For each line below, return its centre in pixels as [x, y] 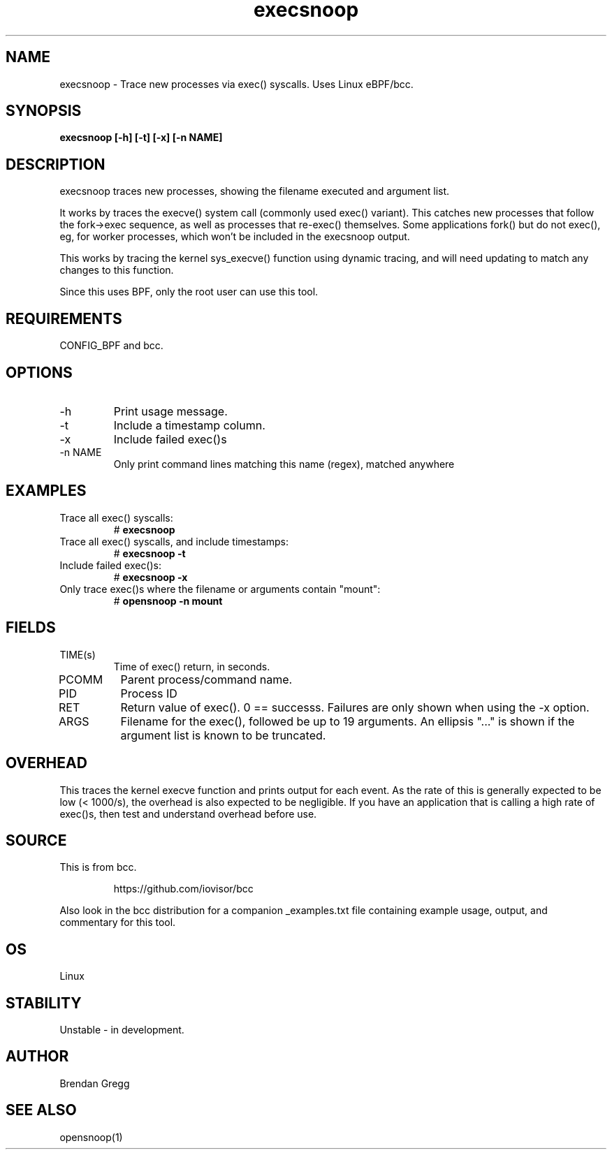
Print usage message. [170, 411]
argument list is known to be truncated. [223, 735]
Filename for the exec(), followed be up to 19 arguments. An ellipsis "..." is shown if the [348, 721]
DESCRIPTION [56, 164]
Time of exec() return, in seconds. [192, 666]
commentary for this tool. [118, 922]
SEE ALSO [41, 1110]
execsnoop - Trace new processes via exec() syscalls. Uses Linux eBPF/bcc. [236, 84]
